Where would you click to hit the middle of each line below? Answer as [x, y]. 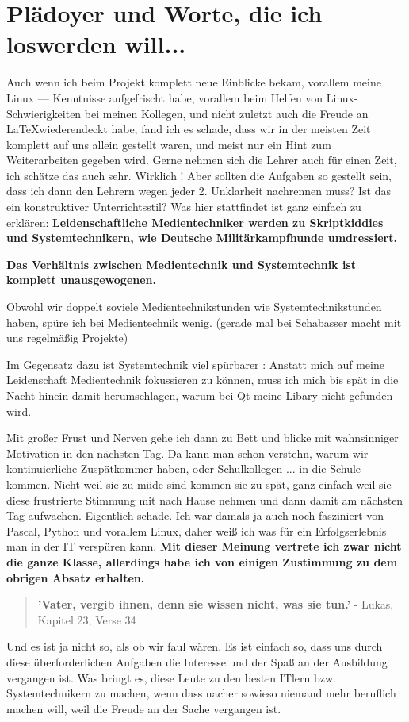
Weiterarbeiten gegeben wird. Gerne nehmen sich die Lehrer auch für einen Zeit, [202, 160]
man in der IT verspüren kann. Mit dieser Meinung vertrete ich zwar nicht [204, 546]
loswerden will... [96, 44]
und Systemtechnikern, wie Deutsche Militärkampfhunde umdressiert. [202, 238]
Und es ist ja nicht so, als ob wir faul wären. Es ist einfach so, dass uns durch [195, 646]
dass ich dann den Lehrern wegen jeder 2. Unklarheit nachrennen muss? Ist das [199, 191]
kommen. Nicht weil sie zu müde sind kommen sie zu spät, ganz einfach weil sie [199, 484]
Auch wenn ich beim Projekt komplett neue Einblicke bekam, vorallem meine [194, 82]
